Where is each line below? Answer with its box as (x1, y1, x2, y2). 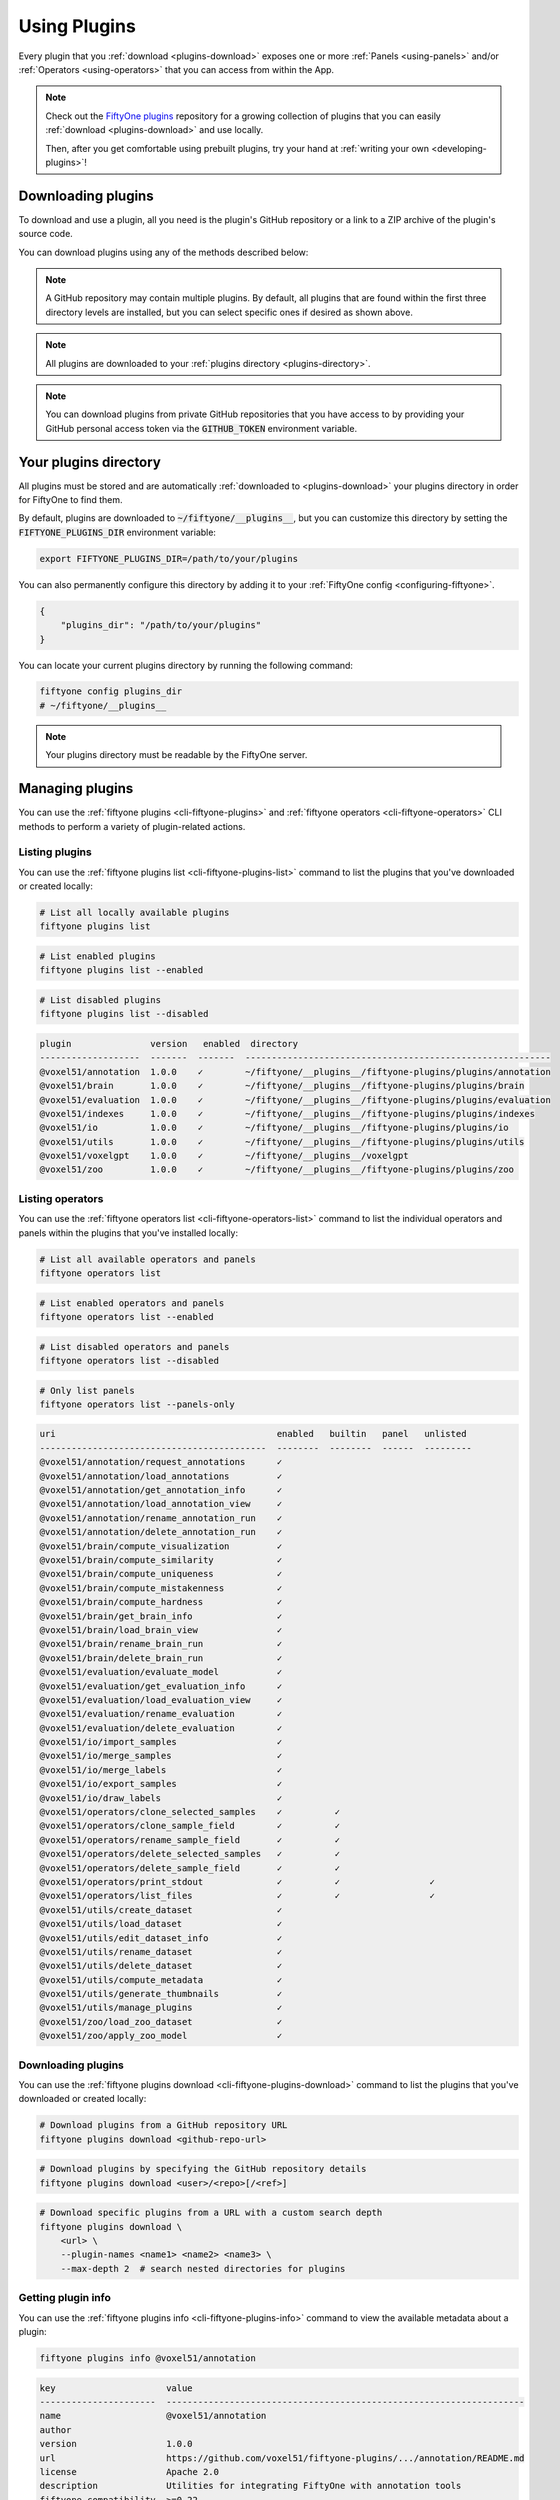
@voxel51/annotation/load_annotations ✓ (39, 1470, 283, 1482)
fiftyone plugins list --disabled (39, 1008, 209, 1020)
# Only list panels (39, 1385, 135, 1396)
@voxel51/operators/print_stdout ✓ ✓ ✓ (39, 1876, 435, 1887)
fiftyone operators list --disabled (39, 1355, 220, 1366)
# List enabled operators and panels (39, 1297, 225, 1309)
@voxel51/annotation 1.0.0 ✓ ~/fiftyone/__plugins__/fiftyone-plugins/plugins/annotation (39, 1066, 552, 1077)
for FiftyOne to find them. (18, 494, 123, 505)
